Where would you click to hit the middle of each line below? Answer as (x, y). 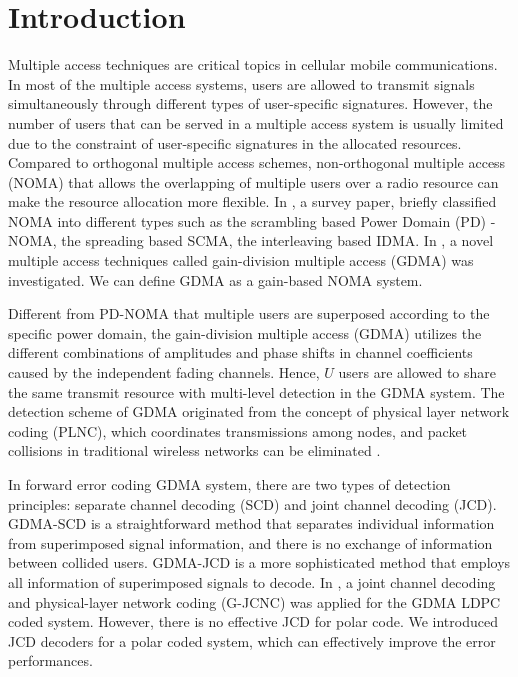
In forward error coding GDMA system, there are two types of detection (229, 484)
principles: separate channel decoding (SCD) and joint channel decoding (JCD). (252, 503)
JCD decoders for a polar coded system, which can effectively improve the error (252, 640)
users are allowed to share (417, 372)
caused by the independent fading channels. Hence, (164, 372)
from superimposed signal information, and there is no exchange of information (250, 542)
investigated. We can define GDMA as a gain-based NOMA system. (215, 279)
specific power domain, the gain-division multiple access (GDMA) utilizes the (245, 332)
